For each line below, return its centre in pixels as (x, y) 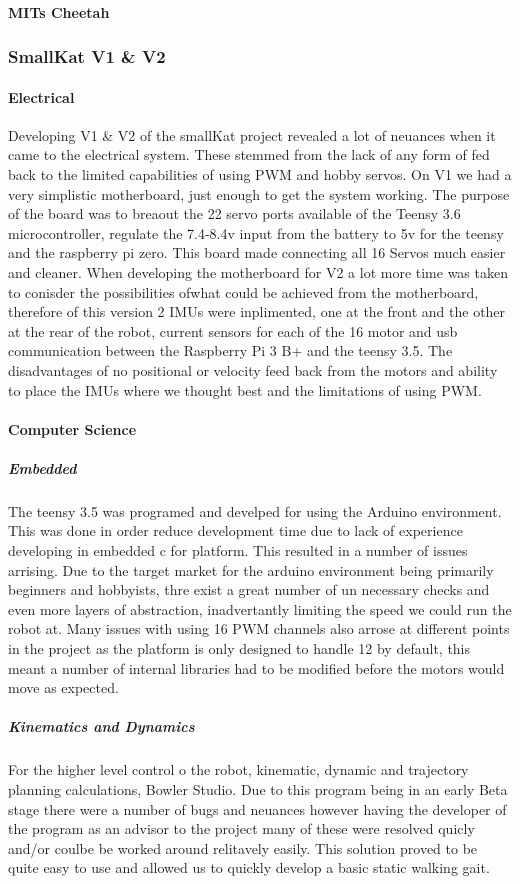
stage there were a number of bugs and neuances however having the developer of (257, 808)
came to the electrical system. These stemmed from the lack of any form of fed (249, 154)
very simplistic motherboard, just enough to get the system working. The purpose (259, 193)
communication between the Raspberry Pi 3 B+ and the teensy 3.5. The (230, 350)
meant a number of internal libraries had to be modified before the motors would (256, 667)
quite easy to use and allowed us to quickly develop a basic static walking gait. (249, 867)
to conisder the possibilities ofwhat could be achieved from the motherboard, (243, 291)
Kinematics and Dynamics (101, 726)
